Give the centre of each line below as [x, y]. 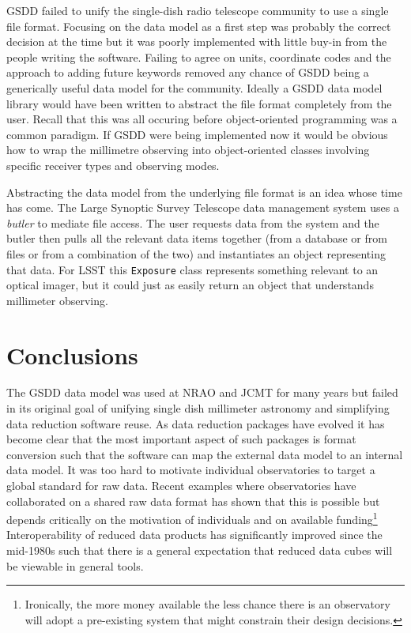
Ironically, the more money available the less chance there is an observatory [207, 604]
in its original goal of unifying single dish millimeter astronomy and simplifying [198, 408]
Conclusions [72, 354]
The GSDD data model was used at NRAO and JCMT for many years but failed [202, 392]
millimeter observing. [57, 300]
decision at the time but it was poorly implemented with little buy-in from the [197, 41]
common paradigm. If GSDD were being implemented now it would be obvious [197, 134]
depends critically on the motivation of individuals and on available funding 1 [192, 518]
